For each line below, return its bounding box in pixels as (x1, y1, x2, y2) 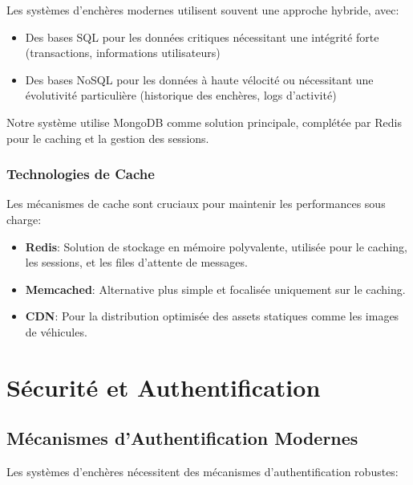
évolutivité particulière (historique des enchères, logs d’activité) (25, 87, 337, 104)
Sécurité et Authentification (6, 370, 321, 403)
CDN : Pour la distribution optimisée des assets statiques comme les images (25, 308, 399, 324)
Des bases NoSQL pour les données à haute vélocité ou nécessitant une (25, 71, 374, 88)
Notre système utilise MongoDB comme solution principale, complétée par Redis (6, 113, 402, 130)
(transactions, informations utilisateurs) (25, 44, 221, 61)
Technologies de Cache (6, 164, 155, 184)
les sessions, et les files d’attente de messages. (25, 254, 248, 271)
